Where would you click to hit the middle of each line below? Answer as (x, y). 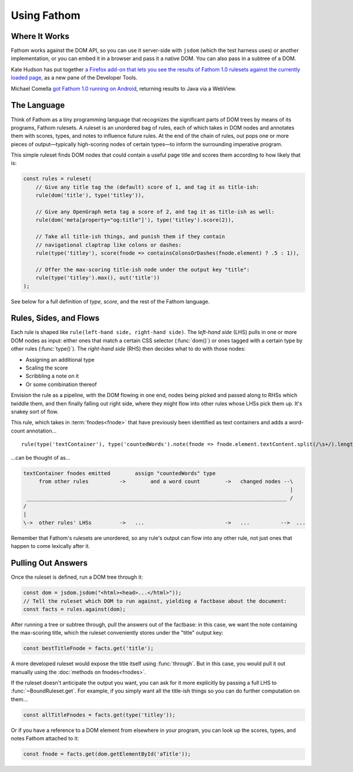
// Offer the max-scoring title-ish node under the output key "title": (143, 269)
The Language (38, 105)
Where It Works (40, 36)
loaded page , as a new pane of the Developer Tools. (74, 78)
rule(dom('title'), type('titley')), (90, 195)
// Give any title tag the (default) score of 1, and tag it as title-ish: (147, 187)
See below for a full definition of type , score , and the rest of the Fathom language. (110, 301)
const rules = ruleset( (58, 179)
